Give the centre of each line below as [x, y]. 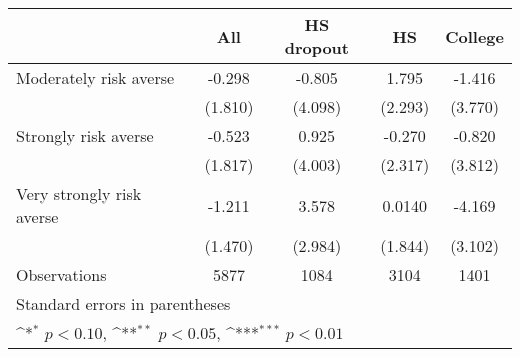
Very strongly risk [79, 193]
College [474, 36]
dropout [316, 47]
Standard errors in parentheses [123, 303]
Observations [61, 274]
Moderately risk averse [95, 77]
